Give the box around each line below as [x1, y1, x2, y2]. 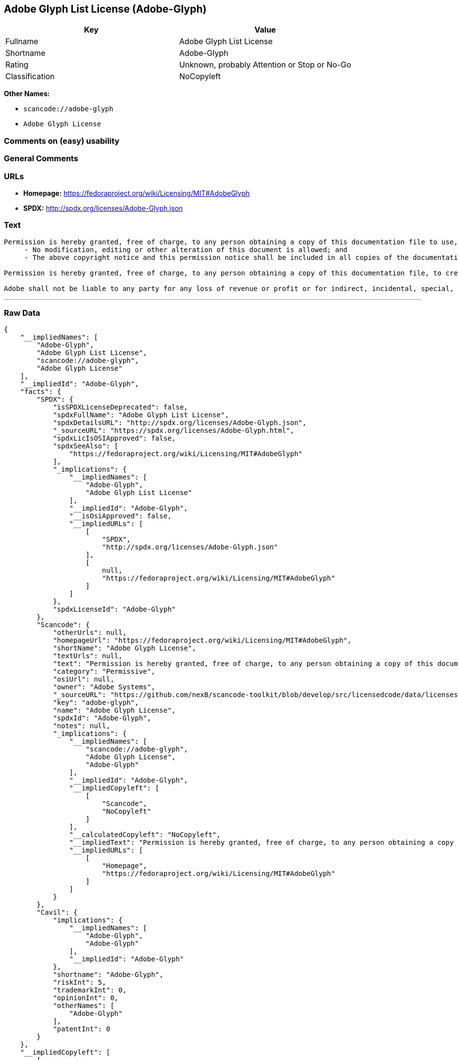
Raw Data [4, 308, 40, 318]
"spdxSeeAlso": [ [53, 442, 119, 450]
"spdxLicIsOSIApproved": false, [53, 434, 176, 443]
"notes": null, [53, 722, 111, 730]
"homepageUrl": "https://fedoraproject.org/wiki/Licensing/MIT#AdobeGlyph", [53, 636, 352, 645]
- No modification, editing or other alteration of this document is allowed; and [24, 245, 348, 254]
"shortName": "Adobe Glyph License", [53, 644, 196, 652]
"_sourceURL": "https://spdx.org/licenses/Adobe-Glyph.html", [53, 427, 294, 435]
